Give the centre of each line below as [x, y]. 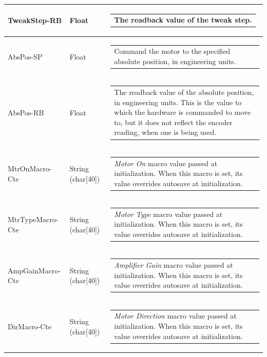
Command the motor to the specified [172, 51]
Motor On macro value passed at [166, 163]
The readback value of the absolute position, [184, 92]
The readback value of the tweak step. [183, 20]
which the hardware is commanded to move [183, 112]
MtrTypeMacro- [33, 219]
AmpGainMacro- [34, 270]
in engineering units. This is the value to [178, 102]
